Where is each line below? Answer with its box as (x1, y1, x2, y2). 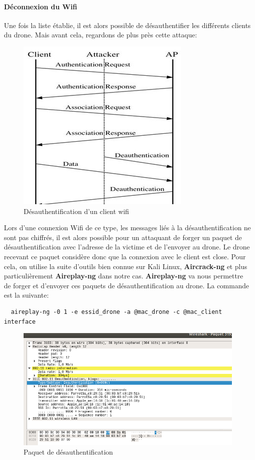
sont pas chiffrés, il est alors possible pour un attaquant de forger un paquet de (4, 232, 242, 242)
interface (4, 318, 36, 325)
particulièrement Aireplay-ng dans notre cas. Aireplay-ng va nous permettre (4, 271, 243, 281)
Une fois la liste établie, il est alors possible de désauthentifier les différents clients (4, 20, 251, 30)
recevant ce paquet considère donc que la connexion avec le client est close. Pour (4, 251, 246, 261)
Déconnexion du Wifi (4, 1, 77, 11)
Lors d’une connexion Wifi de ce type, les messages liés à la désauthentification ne (4, 222, 251, 233)
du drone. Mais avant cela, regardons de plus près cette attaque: (4, 30, 197, 40)
